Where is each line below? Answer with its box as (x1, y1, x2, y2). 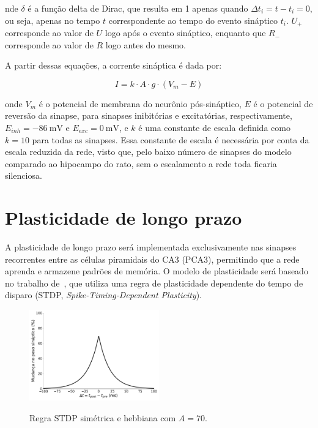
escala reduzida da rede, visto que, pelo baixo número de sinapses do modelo (5, 145, 292, 158)
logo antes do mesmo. (105, 38, 187, 51)
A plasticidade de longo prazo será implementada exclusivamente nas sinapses (5, 241, 297, 253)
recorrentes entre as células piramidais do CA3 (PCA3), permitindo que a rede (5, 252, 300, 265)
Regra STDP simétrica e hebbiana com (29, 411, 176, 424)
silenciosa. (5, 169, 42, 182)
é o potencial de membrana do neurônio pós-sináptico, (39, 97, 242, 110)
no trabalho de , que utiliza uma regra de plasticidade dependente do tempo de (5, 276, 303, 289)
